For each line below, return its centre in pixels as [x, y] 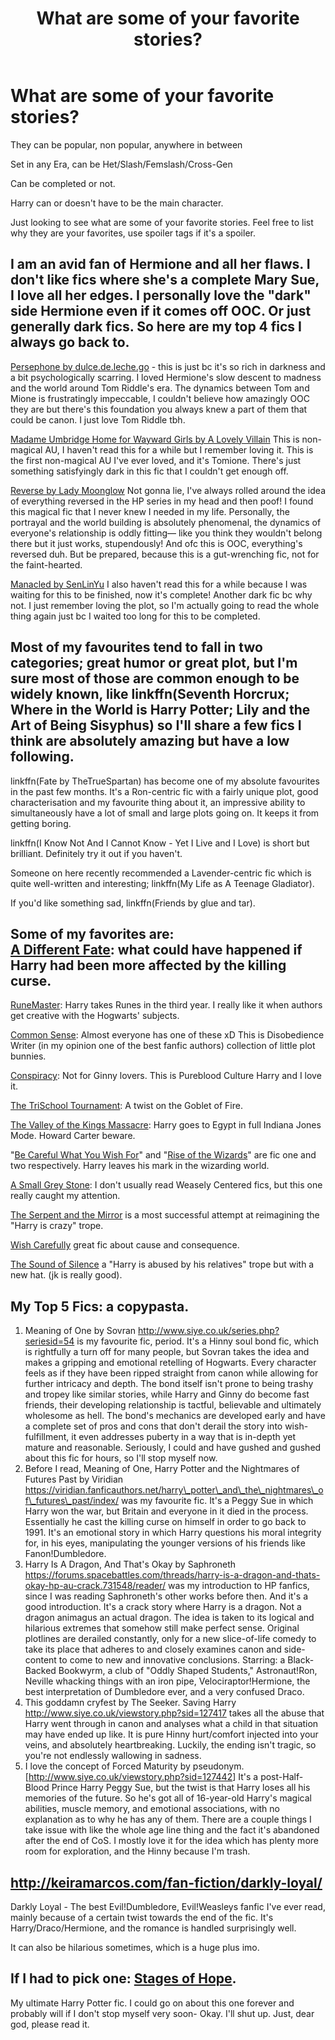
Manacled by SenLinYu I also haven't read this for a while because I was [159, 584]
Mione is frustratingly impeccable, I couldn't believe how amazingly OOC [160, 398]
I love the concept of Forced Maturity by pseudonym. [134, 1766]
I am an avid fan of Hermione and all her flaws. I [160, 264]
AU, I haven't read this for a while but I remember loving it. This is [179, 449]
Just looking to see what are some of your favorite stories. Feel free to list [162, 222]
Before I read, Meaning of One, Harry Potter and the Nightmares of [162, 1469]
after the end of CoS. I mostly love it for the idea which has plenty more [171, 1841]
